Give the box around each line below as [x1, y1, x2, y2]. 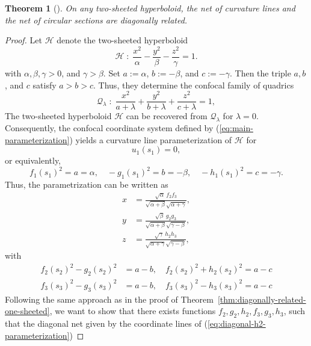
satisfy [32, 78, 57, 91]
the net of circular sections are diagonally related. [5, 13, 188, 26]
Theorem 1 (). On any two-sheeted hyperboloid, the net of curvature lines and [5, 2, 295, 14]
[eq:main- [219, 122, 253, 134]
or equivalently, [5, 154, 61, 167]
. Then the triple [230, 66, 291, 79]
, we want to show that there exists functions [49, 304, 216, 317]
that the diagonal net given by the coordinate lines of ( [5, 317, 208, 329]
